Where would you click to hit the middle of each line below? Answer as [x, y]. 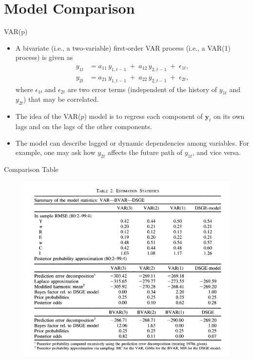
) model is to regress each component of [143, 116]
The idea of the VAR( [48, 116]
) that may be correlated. [61, 99]
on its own [229, 116]
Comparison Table [31, 169]
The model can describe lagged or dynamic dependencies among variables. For [132, 142]
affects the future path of [145, 152]
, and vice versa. [217, 152]
